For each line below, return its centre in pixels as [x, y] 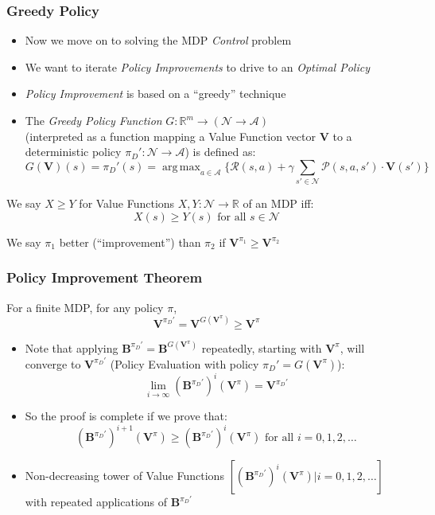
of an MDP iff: [278, 203]
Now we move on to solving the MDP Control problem [158, 40]
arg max [181, 167]
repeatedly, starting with [262, 347]
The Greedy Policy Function [93, 120]
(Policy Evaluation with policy [184, 363]
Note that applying [72, 347]
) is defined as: [220, 152]
